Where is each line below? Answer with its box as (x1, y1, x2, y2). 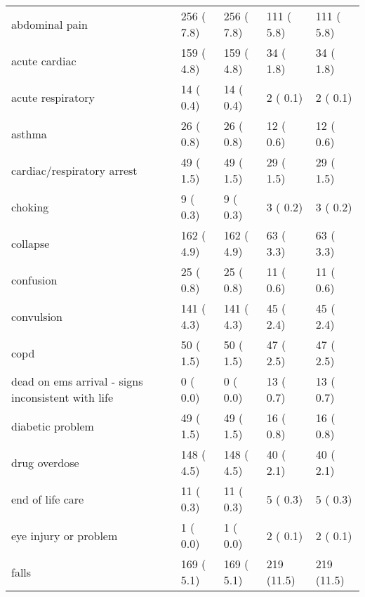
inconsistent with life (11, 389, 114, 405)
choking (11, 198, 49, 215)
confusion (11, 271, 58, 288)
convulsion (11, 308, 62, 324)
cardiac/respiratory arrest (11, 162, 138, 178)
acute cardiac (11, 52, 77, 69)
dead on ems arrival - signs (11, 373, 143, 389)
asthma (11, 125, 47, 142)
